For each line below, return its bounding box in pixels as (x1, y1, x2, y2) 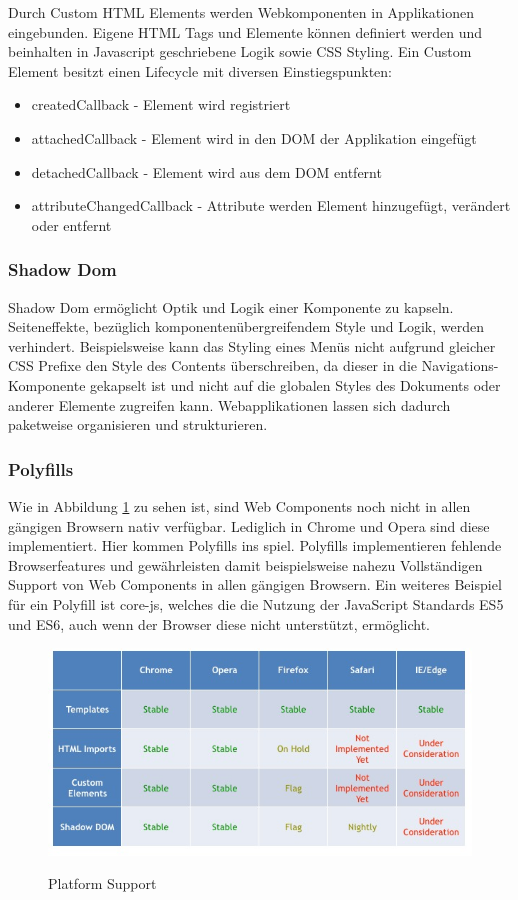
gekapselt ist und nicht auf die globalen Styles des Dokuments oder (90, 374, 501, 395)
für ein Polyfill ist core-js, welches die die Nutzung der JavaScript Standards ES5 (8, 593, 504, 614)
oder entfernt (31, 214, 112, 235)
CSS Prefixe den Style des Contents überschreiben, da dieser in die (8, 355, 417, 376)
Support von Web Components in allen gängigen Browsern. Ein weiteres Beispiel (8, 574, 502, 595)
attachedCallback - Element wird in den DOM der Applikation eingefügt (31, 127, 477, 148)
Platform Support (48, 873, 157, 894)
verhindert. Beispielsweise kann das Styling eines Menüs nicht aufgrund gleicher (8, 335, 496, 356)
